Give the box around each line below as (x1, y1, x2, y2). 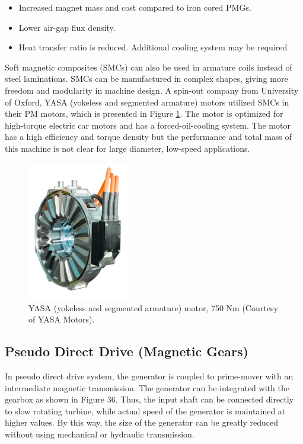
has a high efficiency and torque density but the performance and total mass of (5, 130, 292, 143)
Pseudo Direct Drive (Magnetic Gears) (5, 342, 248, 360)
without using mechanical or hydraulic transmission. (5, 427, 194, 440)
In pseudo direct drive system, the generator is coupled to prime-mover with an (5, 369, 294, 382)
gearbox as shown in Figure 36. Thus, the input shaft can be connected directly (5, 393, 294, 405)
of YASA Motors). (28, 313, 95, 325)
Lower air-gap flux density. (18, 21, 116, 33)
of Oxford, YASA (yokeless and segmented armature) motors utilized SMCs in (5, 95, 289, 108)
